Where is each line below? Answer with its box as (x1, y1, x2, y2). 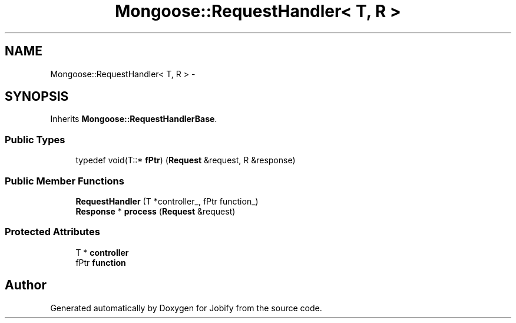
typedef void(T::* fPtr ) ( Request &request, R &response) (75, 155, 296, 166)
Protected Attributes (5, 226, 100, 238)
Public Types (5, 133, 65, 146)
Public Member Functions (5, 174, 124, 187)
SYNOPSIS (5, 89, 69, 104)
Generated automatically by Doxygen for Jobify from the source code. (50, 302, 322, 313)
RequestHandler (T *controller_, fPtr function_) (75, 196, 259, 206)
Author (5, 278, 47, 293)
